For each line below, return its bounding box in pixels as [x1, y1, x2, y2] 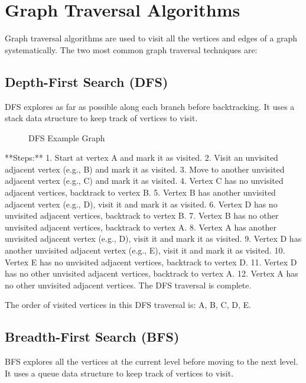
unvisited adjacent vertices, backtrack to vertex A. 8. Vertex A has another [5, 220, 277, 233]
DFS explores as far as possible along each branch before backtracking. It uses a [5, 100, 295, 112]
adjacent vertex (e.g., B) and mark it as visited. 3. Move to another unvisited [5, 163, 285, 175]
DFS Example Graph [28, 131, 105, 144]
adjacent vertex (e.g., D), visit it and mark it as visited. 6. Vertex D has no [5, 197, 278, 210]
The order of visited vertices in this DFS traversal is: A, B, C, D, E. [5, 298, 251, 311]
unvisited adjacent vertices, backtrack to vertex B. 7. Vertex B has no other [5, 209, 279, 222]
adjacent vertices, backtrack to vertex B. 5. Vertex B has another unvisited [5, 186, 276, 199]
